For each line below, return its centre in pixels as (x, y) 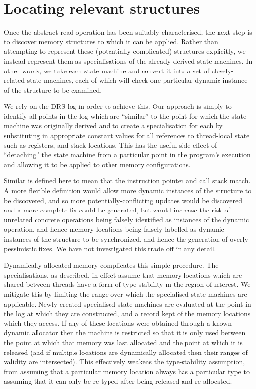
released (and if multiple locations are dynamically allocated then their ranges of (126, 352)
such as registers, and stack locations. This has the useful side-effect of (110, 145)
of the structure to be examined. (53, 89)
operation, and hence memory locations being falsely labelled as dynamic (114, 229)
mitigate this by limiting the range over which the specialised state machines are (126, 294)
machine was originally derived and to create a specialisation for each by (113, 125)
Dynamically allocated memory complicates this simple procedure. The (111, 265)
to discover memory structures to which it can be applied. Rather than (111, 41)
